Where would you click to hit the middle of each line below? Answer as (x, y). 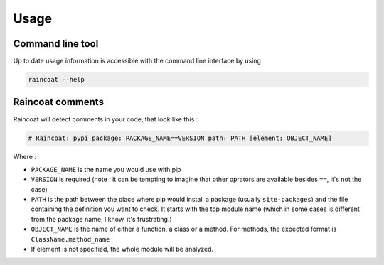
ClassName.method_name (70, 239)
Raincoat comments (59, 102)
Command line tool (56, 44)
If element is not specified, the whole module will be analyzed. (122, 249)
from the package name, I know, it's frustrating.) (101, 219)
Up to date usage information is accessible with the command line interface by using (137, 61)
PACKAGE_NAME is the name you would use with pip (106, 169)
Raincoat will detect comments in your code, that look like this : (106, 119)
